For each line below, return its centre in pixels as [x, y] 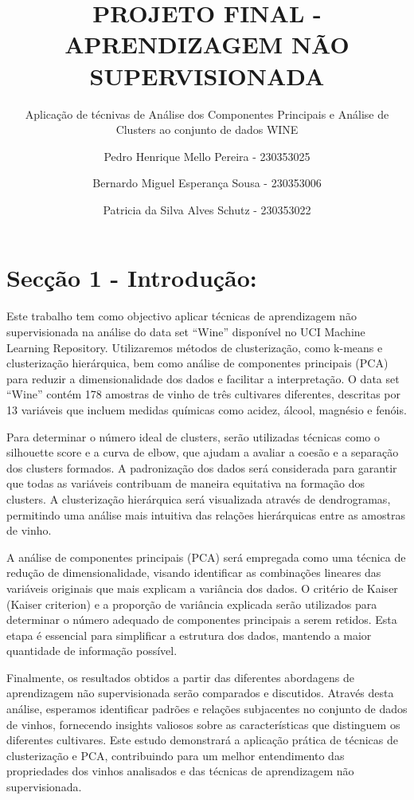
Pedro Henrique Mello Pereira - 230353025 [207, 156]
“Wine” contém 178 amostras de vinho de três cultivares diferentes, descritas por [203, 394]
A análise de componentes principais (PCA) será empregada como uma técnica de [206, 557]
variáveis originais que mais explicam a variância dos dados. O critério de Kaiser [202, 588]
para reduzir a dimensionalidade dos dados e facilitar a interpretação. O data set [203, 378]
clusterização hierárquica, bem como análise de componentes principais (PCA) [197, 363]
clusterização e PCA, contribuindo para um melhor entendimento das [176, 755]
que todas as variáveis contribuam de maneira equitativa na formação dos [186, 483]
